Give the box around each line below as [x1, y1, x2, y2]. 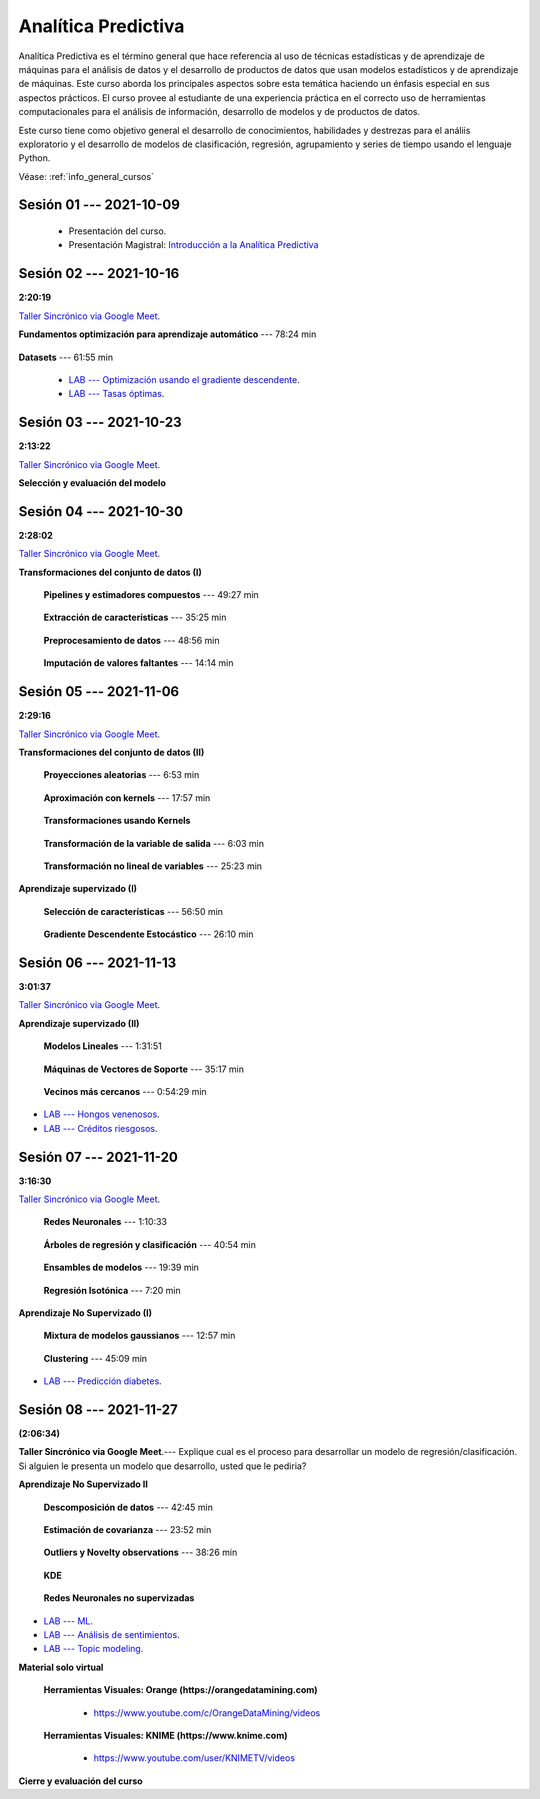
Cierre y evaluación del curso [18, 1775, 144, 1787]
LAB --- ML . [43, 1615, 94, 1627]
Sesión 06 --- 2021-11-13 [18, 954, 177, 971]
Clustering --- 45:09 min [43, 1352, 148, 1364]
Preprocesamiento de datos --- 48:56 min [43, 634, 220, 646]
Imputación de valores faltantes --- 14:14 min [43, 657, 234, 669]
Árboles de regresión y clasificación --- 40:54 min [43, 1238, 257, 1250]
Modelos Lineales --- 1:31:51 [43, 1040, 162, 1052]
